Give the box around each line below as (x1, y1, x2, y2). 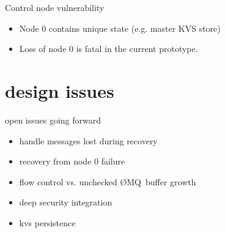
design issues (5, 78, 114, 103)
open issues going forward (5, 113, 101, 126)
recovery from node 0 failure (19, 155, 125, 168)
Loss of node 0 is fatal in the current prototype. (19, 42, 198, 55)
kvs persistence (19, 216, 76, 229)
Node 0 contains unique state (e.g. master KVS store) (19, 21, 221, 34)
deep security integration (19, 196, 112, 209)
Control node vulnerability (5, 1, 105, 13)
